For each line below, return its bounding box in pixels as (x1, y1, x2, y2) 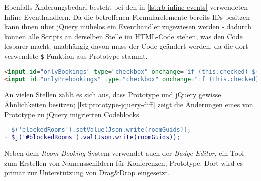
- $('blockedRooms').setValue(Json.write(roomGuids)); (4, 126, 191, 134)
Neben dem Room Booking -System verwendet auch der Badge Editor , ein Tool (4, 147, 244, 158)
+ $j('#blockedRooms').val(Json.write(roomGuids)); (4, 134, 180, 141)
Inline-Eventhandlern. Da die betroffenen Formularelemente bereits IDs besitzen (4, 11, 250, 22)
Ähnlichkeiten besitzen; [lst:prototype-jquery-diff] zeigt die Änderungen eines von (4, 99, 253, 109)
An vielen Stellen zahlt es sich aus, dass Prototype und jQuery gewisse (4, 89, 221, 100)
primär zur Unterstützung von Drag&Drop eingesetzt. (4, 167, 170, 178)
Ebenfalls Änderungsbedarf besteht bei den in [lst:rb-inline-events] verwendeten (4, 2, 248, 12)
